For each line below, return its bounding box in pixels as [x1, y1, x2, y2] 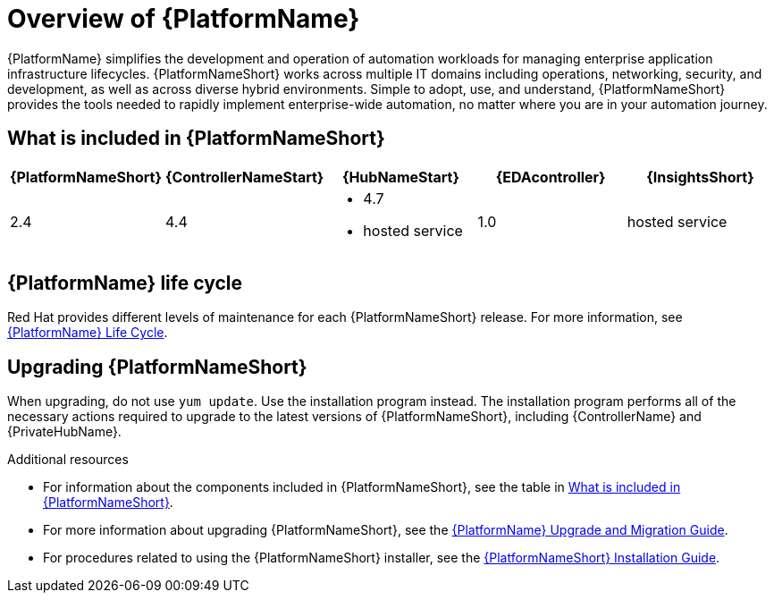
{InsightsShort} [646, 167, 754, 186]
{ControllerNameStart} [164, 167, 324, 186]
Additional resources [7, 452, 129, 468]
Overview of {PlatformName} [7, 4, 360, 34]
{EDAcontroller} [495, 167, 606, 186]
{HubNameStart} [341, 167, 459, 186]
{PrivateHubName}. [7, 424, 122, 440]
